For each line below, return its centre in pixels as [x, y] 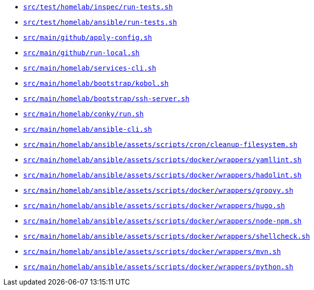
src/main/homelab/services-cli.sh [90, 68]
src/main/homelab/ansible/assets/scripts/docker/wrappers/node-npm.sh [162, 221]
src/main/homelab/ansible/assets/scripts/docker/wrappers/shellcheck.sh [167, 236]
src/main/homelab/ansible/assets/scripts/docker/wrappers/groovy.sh [158, 190]
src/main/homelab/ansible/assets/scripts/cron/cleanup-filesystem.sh [160, 145]
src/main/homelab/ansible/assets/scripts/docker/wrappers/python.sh [158, 267]
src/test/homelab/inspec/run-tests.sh [98, 7]
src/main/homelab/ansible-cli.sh [88, 129]
